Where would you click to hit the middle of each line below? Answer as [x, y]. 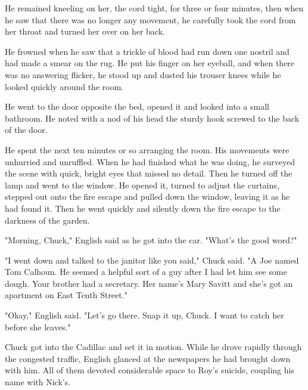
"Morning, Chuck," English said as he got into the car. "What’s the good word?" [151, 240]
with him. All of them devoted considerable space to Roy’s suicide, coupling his [150, 370]
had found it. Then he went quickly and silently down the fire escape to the [143, 208]
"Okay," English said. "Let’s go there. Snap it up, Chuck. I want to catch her [144, 315]
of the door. [26, 130]
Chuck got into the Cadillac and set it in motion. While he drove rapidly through [153, 347]
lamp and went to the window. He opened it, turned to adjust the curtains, [142, 185]
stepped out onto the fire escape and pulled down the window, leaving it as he [147, 196]
